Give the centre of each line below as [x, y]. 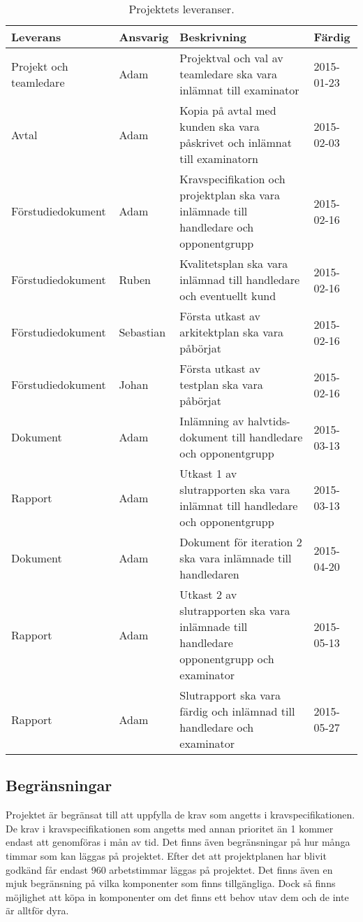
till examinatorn [219, 158]
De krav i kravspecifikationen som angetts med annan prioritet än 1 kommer [170, 828]
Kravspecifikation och [232, 179]
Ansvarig [144, 37]
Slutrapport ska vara [230, 695]
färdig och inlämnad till [237, 711]
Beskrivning [213, 37]
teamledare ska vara [229, 74]
